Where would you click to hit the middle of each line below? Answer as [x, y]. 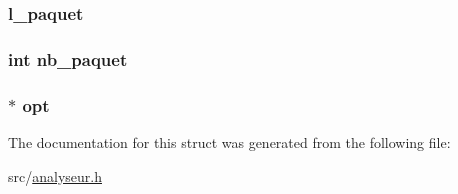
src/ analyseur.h [55, 175]
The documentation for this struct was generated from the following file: [229, 141]
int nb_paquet [68, 58]
